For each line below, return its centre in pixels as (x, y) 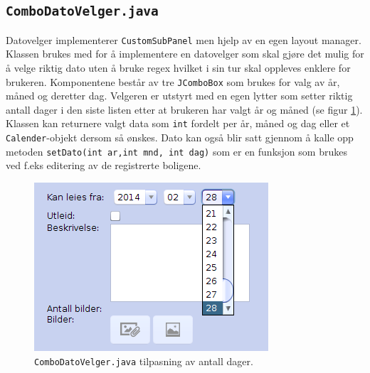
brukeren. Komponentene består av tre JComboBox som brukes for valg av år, (173, 81)
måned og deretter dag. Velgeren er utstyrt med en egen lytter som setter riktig (179, 96)
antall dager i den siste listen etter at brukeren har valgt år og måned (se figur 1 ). (184, 109)
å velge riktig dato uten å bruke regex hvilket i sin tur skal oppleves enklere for (178, 68)
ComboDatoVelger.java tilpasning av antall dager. (144, 361)
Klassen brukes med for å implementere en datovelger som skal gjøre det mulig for (185, 54)
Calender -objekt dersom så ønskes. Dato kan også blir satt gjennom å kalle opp (180, 137)
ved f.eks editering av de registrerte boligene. (104, 165)
